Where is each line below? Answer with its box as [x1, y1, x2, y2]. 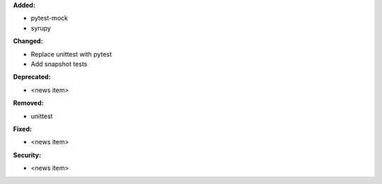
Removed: [13, 99, 44, 108]
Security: [13, 151, 42, 159]
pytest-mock [30, 14, 69, 23]
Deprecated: [13, 73, 51, 81]
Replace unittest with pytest [30, 50, 112, 58]
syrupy [30, 23, 51, 32]
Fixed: [13, 125, 32, 133]
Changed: [13, 37, 43, 45]
